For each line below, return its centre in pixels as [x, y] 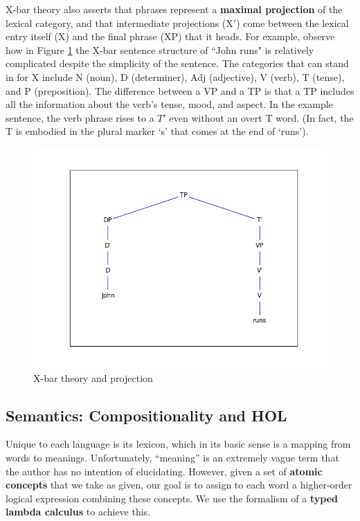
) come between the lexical [292, 22]
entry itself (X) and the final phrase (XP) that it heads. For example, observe [170, 36]
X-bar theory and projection [93, 377]
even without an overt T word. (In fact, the [261, 117]
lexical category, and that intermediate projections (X [119, 22]
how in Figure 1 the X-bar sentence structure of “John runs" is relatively [160, 49]
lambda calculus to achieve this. [78, 512]
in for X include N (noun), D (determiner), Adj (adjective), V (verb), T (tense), [175, 76]
